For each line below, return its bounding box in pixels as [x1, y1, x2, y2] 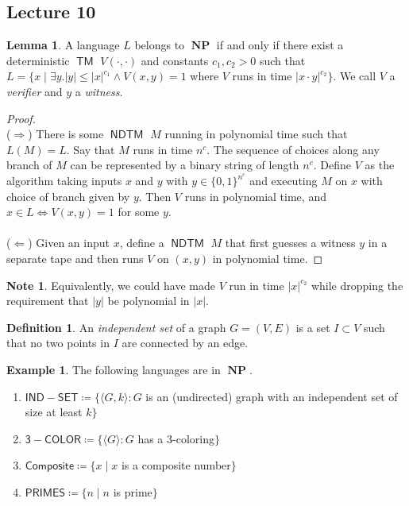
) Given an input [28, 234, 110, 251]
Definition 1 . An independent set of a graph [6, 319, 226, 335]
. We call [333, 68, 376, 84]
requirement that [6, 292, 89, 309]
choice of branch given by [6, 187, 130, 204]
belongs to [134, 37, 185, 53]
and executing [249, 172, 318, 188]
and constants [141, 52, 209, 68]
